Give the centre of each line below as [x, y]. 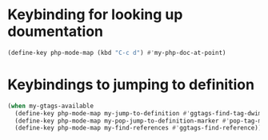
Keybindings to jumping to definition [131, 84]
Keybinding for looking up [95, 15]
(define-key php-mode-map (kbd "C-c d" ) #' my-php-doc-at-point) [117, 52]
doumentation [56, 31]
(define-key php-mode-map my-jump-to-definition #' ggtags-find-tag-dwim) [140, 113]
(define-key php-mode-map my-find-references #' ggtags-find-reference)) [138, 128]
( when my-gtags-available [50, 106]
